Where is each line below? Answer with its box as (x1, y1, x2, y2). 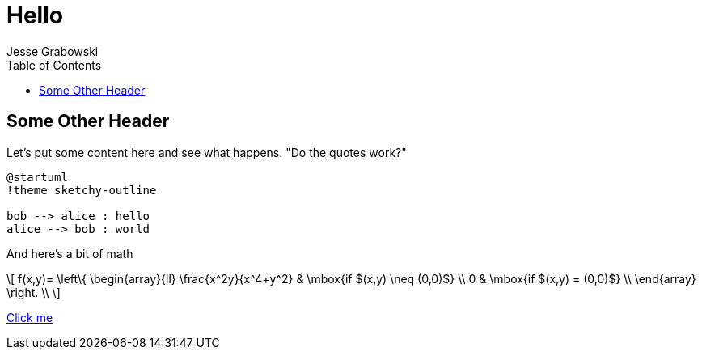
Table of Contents (6, 57, 102, 72)
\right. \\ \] (6, 285, 61, 299)
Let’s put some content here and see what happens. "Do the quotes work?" (6, 145, 407, 159)
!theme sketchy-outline (6, 183, 157, 197)
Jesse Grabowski (6, 44, 99, 58)
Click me (6, 310, 53, 324)
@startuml (6, 170, 68, 184)
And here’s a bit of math (6, 246, 133, 261)
